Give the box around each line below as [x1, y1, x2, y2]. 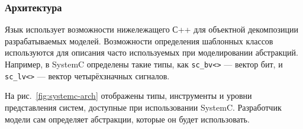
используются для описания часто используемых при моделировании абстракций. [5, 46, 298, 59]
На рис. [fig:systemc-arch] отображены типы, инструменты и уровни [5, 89, 252, 102]
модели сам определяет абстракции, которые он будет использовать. [5, 112, 250, 125]
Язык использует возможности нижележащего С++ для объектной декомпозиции [5, 23, 298, 36]
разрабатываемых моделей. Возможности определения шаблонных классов [5, 34, 273, 47]
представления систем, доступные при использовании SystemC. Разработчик [5, 101, 282, 113]
